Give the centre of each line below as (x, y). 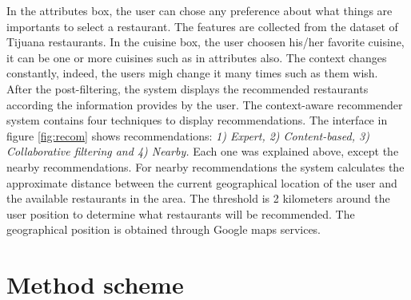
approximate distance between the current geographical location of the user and (202, 182)
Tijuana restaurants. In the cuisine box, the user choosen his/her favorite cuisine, (205, 42)
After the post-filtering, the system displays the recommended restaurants (188, 88)
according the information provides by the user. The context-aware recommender (205, 104)
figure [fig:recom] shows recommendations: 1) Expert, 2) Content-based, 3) (188, 135)
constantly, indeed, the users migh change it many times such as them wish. (192, 73)
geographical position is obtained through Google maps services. (164, 229)
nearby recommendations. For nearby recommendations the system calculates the (205, 166)
